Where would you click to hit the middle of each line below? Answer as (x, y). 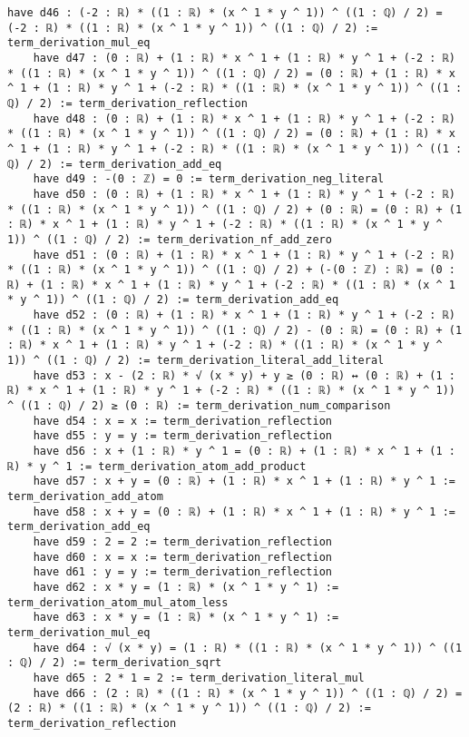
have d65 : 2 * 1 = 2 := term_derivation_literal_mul (199, 678)
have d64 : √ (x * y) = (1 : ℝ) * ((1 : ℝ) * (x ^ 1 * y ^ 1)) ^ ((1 (248, 648)
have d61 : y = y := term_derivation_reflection (182, 572)
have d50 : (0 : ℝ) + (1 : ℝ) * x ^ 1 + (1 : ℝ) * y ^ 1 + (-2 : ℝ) (244, 194)
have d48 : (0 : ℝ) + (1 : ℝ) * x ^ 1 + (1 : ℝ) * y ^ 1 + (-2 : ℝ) (244, 118)
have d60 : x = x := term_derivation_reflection (182, 557)
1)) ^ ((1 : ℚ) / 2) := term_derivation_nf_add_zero (170, 239)
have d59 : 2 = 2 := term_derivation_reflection (182, 541)
